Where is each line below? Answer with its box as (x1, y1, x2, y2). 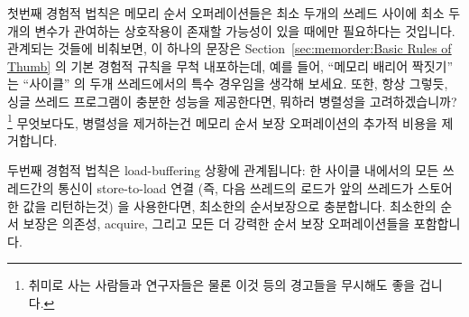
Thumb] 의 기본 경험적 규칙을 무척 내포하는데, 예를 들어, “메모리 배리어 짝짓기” (7, 56, 454, 75)
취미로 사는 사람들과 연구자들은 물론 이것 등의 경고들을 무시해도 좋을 (28, 275, 416, 294)
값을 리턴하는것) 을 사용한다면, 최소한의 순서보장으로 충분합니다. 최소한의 (23, 196, 437, 215)
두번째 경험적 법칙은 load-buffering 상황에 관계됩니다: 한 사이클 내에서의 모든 (7, 161, 439, 180)
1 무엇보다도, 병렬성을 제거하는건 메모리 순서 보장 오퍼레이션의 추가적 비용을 (7, 110, 437, 132)
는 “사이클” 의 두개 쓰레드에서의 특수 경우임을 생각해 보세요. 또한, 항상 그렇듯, (7, 74, 448, 93)
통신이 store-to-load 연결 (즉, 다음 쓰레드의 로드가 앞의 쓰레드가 (58, 179, 414, 197)
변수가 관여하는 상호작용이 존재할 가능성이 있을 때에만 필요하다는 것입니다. (34, 21, 455, 40)
